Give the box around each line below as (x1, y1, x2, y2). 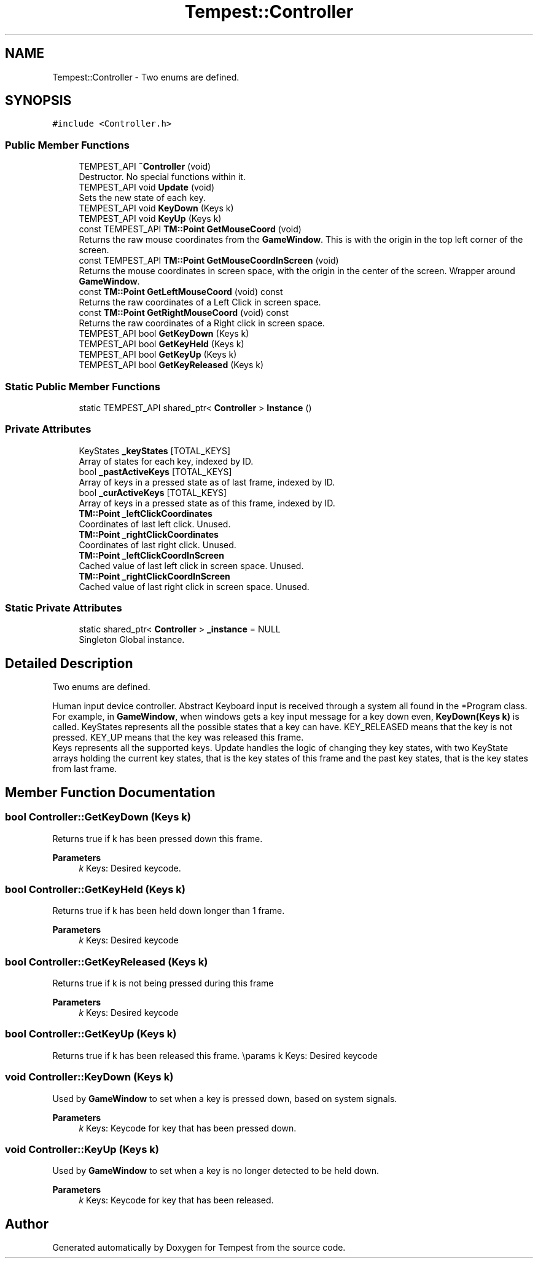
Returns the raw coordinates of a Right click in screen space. (79, 318, 325, 329)
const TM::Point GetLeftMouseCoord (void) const (79, 286, 283, 297)
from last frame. (52, 763, 117, 774)
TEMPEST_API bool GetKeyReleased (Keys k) (79, 360, 264, 371)
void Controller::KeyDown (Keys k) (5, 1071, 174, 1084)
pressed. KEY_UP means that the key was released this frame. (52, 732, 304, 743)
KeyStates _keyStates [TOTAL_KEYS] (79, 445, 231, 456)
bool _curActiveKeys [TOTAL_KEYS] (79, 487, 227, 498)
